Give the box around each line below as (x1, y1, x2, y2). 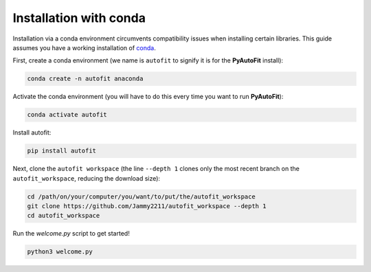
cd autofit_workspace (27, 212, 100, 220)
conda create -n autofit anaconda (27, 75, 144, 82)
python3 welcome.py (27, 248, 93, 256)
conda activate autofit (27, 111, 108, 119)
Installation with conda (12, 10, 146, 25)
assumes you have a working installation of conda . (12, 43, 156, 52)
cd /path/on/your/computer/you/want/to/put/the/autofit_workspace (27, 192, 256, 201)
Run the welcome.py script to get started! (12, 229, 130, 238)
